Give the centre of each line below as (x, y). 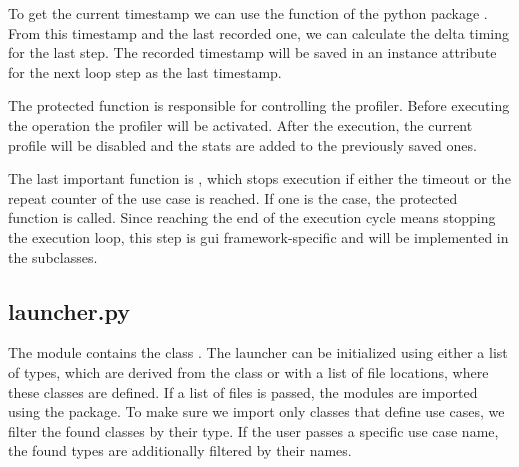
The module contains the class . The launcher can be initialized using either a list (258, 352)
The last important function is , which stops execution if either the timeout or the (259, 178)
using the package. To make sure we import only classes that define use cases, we (256, 411)
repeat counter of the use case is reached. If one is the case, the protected (233, 197)
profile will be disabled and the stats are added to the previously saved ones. (242, 144)
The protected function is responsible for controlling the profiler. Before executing (259, 105)
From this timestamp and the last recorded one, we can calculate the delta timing (259, 32)
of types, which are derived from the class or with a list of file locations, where (248, 371)
